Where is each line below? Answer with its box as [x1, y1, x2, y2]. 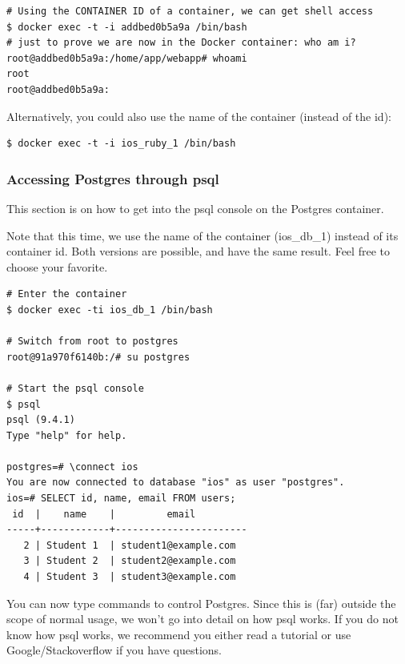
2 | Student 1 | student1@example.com [23, 539, 236, 551]
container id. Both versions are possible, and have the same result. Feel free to [6, 243, 390, 260]
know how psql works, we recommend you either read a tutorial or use [6, 626, 351, 642]
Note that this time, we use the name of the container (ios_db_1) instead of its [6, 227, 399, 243]
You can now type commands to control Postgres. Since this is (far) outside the [6, 594, 396, 611]
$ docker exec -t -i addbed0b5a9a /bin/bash [6, 21, 247, 33]
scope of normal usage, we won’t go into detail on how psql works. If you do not [6, 610, 399, 627]
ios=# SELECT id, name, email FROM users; [6, 493, 236, 505]
